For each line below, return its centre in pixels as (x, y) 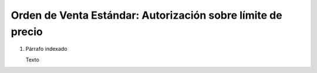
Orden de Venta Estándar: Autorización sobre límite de (146, 15)
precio (27, 32)
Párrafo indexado (46, 49)
